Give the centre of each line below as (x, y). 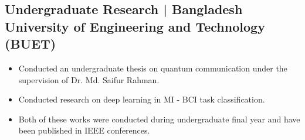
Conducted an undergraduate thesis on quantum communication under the (153, 68)
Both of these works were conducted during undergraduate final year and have (159, 119)
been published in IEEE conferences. (84, 130)
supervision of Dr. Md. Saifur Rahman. (89, 79)
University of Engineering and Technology (135, 26)
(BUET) (30, 44)
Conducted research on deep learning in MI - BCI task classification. (142, 99)
